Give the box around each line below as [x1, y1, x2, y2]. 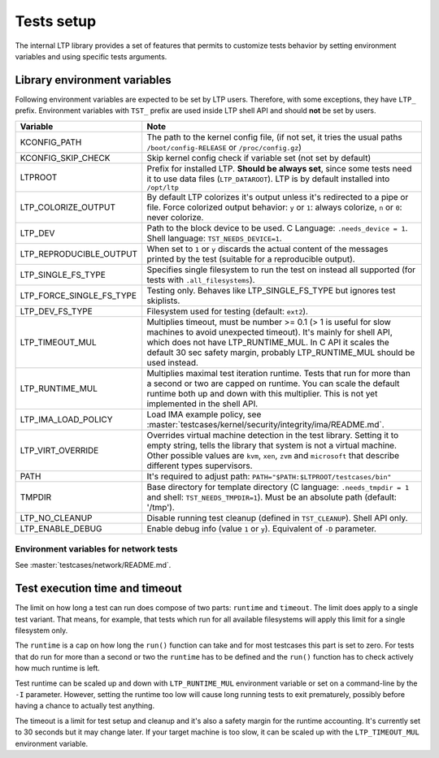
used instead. [146, 357, 199, 368]
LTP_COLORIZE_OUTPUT [20, 201, 116, 213]
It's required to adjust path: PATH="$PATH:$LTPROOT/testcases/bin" [146, 470, 392, 482]
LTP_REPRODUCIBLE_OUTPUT [20, 248, 138, 259]
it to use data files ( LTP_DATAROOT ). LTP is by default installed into [146, 173, 390, 184]
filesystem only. [15, 626, 68, 635]
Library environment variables [15, 73, 172, 87]
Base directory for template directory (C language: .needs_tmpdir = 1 [146, 481, 410, 492]
